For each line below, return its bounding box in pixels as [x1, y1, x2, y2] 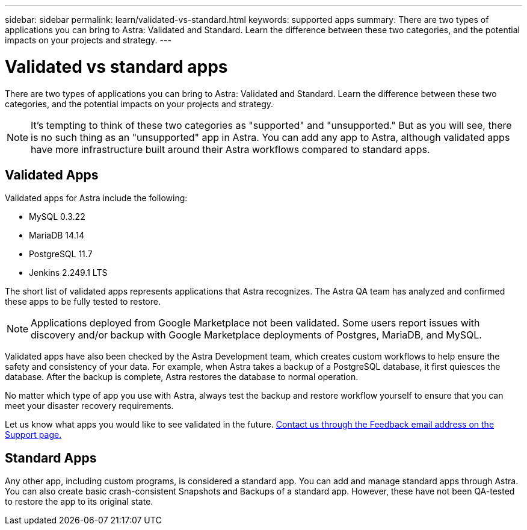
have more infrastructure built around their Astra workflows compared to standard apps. [31, 143, 430, 155]
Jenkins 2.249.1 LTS [29, 267, 108, 278]
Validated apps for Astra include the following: [5, 193, 188, 204]
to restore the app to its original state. [5, 496, 153, 507]
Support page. [5, 429, 62, 440]
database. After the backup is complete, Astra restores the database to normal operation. [5, 372, 359, 382]
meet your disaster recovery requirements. [5, 401, 174, 411]
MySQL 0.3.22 [29, 211, 85, 222]
